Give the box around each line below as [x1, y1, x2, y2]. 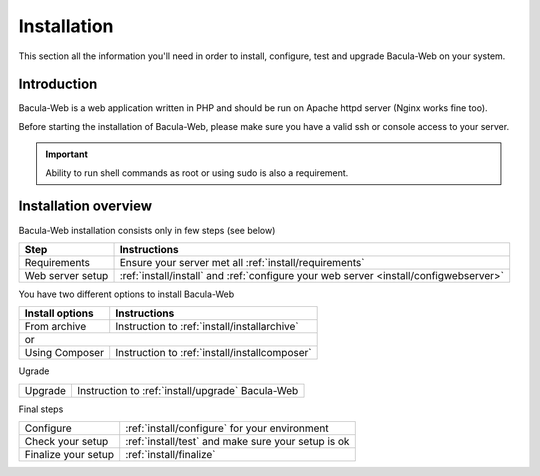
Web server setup [24, 268, 109, 282]
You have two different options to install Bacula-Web [18, 288, 235, 300]
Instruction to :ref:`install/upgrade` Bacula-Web [76, 383, 299, 397]
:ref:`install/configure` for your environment [125, 421, 329, 435]
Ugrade [18, 365, 50, 377]
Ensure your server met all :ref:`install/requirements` [119, 255, 365, 269]
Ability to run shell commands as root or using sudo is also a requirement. [45, 166, 349, 179]
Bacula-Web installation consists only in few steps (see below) [18, 224, 276, 236]
